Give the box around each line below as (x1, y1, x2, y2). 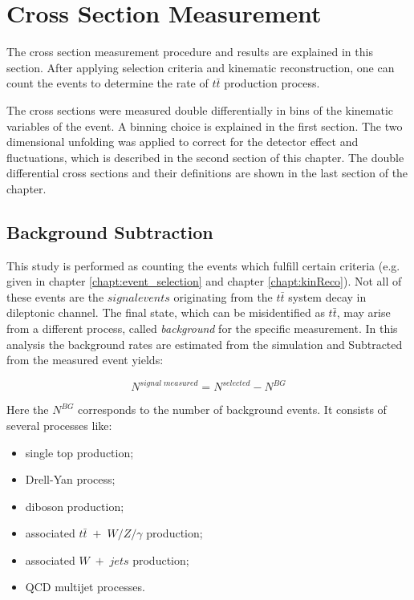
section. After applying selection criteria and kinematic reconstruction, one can (6, 59, 395, 75)
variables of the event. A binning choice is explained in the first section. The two (6, 117, 403, 134)
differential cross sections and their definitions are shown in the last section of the (6, 164, 408, 181)
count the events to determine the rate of (6, 75, 209, 91)
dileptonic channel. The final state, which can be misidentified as (6, 304, 325, 321)
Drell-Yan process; (25, 471, 116, 488)
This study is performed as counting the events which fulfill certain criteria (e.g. (6, 257, 400, 274)
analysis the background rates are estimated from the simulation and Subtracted (6, 335, 403, 352)
